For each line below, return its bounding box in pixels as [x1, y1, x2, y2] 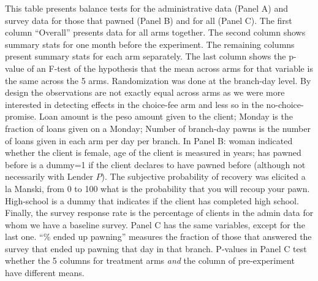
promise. [5, 110, 37, 123]
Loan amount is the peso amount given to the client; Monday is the [39, 110, 293, 123]
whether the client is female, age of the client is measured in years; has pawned [5, 146, 301, 159]
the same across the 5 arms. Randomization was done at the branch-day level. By [5, 74, 311, 87]
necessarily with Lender [5, 170, 93, 183]
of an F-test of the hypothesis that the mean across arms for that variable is [27, 61, 313, 74]
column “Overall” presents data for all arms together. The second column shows [5, 26, 306, 39]
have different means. [5, 266, 85, 279]
